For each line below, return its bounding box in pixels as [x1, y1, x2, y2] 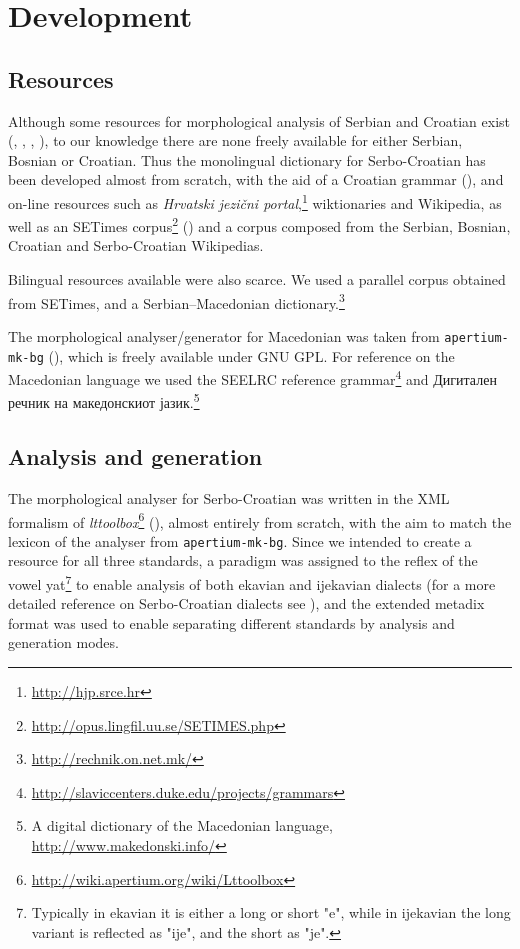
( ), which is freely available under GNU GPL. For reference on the [48, 345, 455, 366]
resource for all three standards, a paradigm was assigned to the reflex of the [8, 550, 478, 571]
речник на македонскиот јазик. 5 [8, 389, 200, 413]
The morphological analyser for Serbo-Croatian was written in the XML [8, 487, 450, 508]
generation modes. [8, 632, 119, 653]
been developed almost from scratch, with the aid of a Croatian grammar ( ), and [8, 169, 504, 190]
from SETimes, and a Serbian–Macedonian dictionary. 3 [8, 289, 345, 313]
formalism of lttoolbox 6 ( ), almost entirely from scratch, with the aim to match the [8, 508, 512, 532]
